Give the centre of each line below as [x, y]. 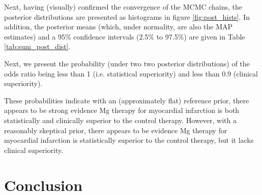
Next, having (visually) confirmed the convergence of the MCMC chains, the [123, 7]
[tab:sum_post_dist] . [37, 46]
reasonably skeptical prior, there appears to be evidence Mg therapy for [116, 130]
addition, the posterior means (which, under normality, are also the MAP [119, 27]
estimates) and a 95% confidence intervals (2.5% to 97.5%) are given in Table [125, 36]
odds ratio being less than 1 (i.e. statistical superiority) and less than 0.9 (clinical [131, 73]
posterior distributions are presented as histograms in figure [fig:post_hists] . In [127, 16]
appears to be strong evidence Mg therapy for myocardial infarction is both [122, 110]
